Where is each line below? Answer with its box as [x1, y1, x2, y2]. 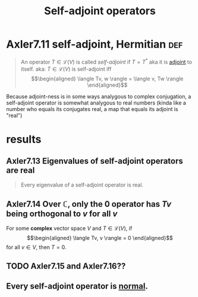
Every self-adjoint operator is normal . [6, 281, 149, 292]
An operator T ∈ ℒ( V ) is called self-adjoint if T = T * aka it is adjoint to [20, 57, 192, 65]
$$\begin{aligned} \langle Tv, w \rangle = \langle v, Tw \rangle [31, 75, 184, 82]
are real [6, 165, 35, 176]
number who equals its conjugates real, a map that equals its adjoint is [6, 105, 178, 112]
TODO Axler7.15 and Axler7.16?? [6, 261, 126, 271]
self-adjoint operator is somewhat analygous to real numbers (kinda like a [6, 99, 186, 106]
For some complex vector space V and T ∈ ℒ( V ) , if [6, 225, 133, 232]
